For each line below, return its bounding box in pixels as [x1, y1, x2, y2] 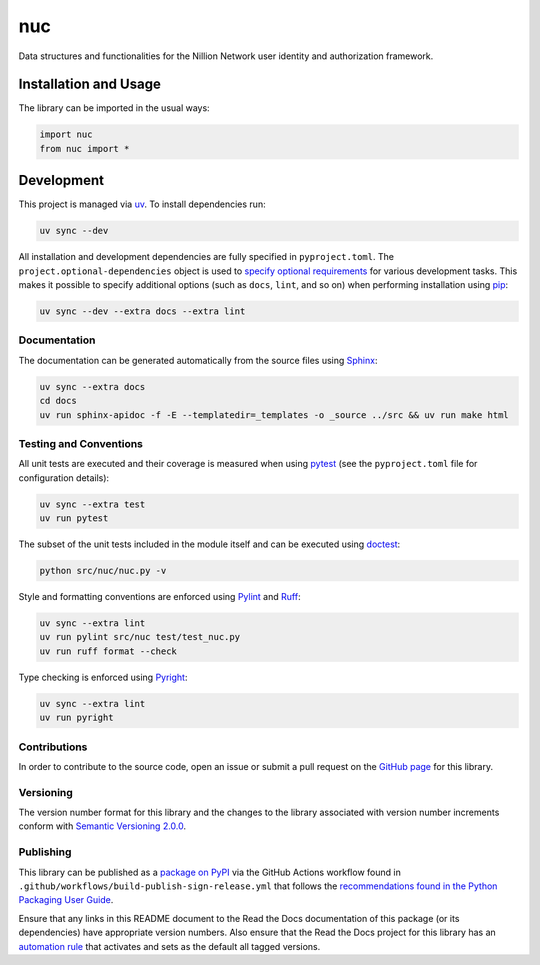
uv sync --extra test [39, 498, 146, 510]
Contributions [18, 740, 88, 754]
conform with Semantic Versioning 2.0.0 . [18, 820, 187, 832]
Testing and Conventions [18, 436, 144, 450]
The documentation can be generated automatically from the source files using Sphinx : [18, 354, 378, 366]
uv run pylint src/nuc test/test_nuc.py [39, 631, 240, 643]
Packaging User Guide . [18, 894, 114, 906]
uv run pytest [39, 513, 109, 524]
